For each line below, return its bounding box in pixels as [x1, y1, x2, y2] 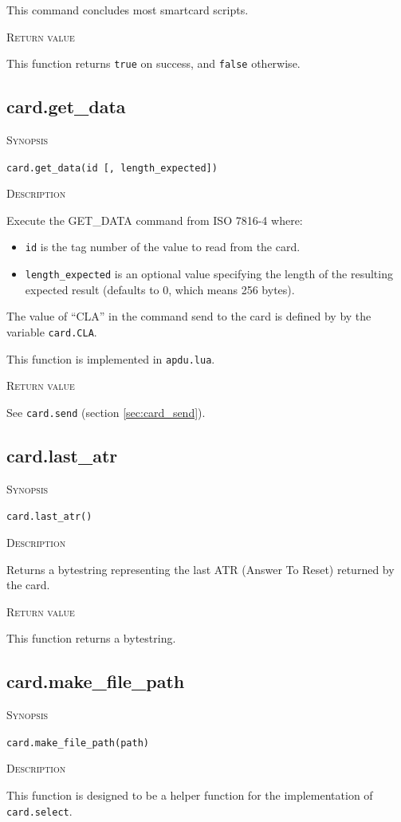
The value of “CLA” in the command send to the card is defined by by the [6, 308, 372, 324]
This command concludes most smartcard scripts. [6, 2, 249, 18]
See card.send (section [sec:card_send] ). [6, 403, 206, 420]
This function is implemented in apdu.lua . [6, 350, 215, 367]
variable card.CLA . [6, 323, 97, 340]
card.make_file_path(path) [6, 737, 149, 749]
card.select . [6, 802, 73, 819]
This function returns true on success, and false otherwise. [6, 55, 301, 72]
